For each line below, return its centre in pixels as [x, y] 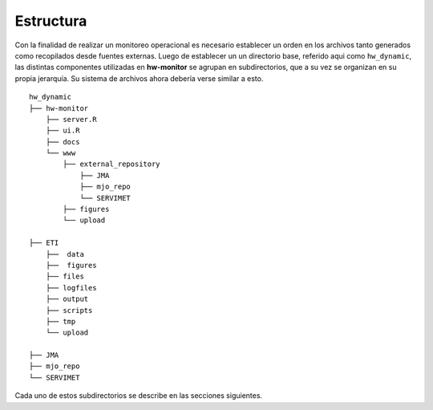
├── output [67, 299]
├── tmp [61, 321]
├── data [65, 254]
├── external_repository [111, 164]
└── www [61, 153]
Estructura [51, 21]
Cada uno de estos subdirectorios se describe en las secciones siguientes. [139, 396]
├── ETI [44, 243]
